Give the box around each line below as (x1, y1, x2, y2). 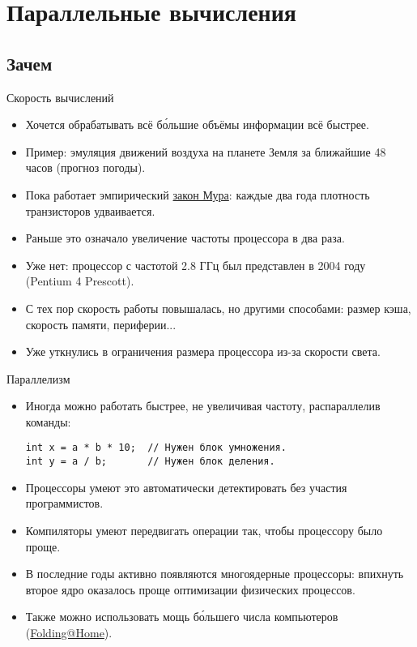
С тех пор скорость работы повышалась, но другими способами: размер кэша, (25, 299, 411, 316)
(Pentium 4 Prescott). (25, 272, 134, 289)
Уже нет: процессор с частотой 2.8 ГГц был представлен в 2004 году (25, 256, 366, 273)
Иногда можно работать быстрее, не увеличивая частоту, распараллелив (25, 397, 381, 414)
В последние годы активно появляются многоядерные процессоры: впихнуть (25, 565, 404, 582)
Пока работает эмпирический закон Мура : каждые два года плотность (25, 186, 370, 203)
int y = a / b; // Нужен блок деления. (25, 456, 275, 468)
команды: (25, 413, 71, 430)
